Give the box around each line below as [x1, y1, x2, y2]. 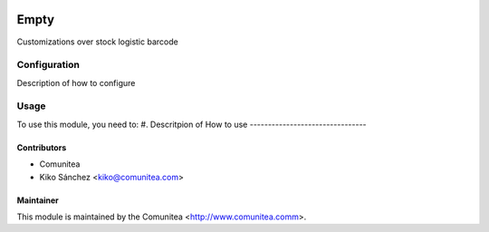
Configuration [16, 59, 81, 72]
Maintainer [16, 195, 59, 206]
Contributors [16, 141, 67, 153]
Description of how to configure [16, 77, 136, 88]
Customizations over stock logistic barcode [16, 36, 178, 47]
